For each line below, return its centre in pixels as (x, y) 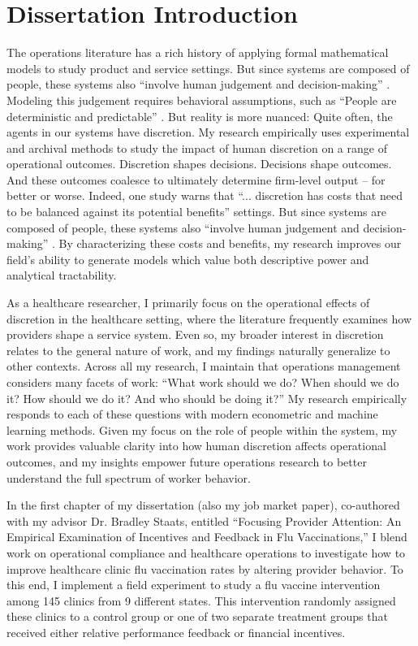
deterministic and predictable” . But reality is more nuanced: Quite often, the (200, 116)
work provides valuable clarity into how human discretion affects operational (196, 446)
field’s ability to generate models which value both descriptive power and (188, 259)
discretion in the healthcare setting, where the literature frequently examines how (209, 318)
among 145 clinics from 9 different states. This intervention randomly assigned (201, 600)
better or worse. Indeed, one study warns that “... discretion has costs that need (205, 195)
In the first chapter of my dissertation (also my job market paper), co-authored (203, 505)
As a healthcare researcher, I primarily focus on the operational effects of (188, 303)
